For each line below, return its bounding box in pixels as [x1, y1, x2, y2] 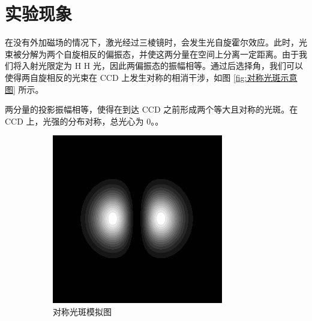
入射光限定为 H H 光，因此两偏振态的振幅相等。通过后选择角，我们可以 [21, 59, 303, 72]
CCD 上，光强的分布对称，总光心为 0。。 [5, 114, 164, 127]
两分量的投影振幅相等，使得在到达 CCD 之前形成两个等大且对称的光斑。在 [5, 103, 298, 116]
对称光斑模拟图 [53, 305, 112, 317]
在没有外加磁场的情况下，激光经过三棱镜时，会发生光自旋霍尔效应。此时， [5, 36, 299, 49]
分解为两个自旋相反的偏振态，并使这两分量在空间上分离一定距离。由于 [21, 47, 299, 60]
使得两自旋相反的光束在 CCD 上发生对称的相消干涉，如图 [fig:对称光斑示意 [5, 71, 298, 83]
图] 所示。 [5, 83, 44, 95]
